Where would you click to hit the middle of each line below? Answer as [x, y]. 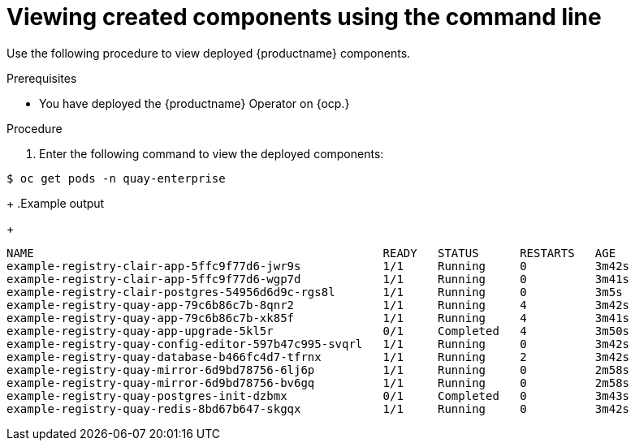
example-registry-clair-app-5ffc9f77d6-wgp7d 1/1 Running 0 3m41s [318, 279]
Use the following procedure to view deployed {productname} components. [209, 53]
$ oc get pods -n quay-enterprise [116, 178]
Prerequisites [42, 78]
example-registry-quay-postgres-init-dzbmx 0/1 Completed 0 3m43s [318, 395]
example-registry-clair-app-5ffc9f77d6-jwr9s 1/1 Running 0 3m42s [318, 266]
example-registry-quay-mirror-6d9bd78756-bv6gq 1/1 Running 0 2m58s [318, 383]
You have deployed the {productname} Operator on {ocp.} [194, 103]
